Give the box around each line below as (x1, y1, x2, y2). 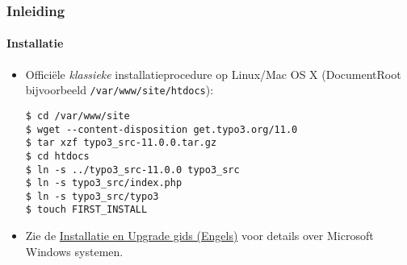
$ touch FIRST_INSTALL (25, 204, 148, 216)
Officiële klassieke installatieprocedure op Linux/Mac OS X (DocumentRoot (25, 65, 401, 82)
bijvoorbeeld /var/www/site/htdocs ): (25, 81, 214, 98)
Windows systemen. (25, 242, 124, 259)
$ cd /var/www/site (25, 110, 130, 122)
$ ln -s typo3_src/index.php (25, 177, 183, 189)
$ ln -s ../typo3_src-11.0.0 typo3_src (25, 164, 240, 176)
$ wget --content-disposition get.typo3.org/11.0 (25, 123, 298, 135)
